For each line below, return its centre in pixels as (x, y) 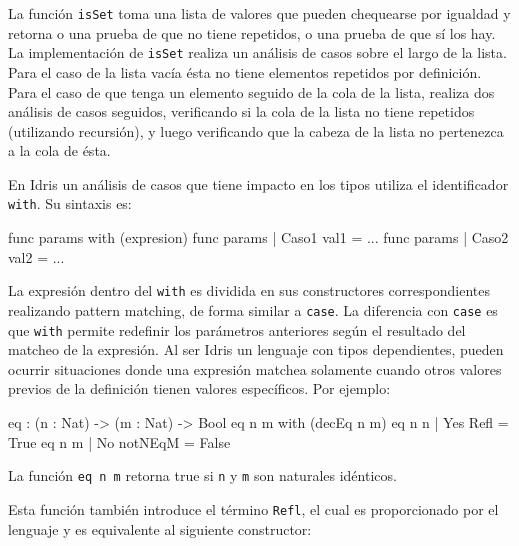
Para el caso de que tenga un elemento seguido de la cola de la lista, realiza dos (251, 91)
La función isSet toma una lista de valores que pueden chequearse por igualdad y (259, 13)
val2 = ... (36, 256)
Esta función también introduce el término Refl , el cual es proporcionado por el (253, 508)
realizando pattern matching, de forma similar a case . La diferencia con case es (253, 309)
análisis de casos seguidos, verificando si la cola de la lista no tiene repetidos (241, 111)
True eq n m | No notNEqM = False (119, 441)
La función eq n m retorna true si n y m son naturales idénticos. (202, 475)
